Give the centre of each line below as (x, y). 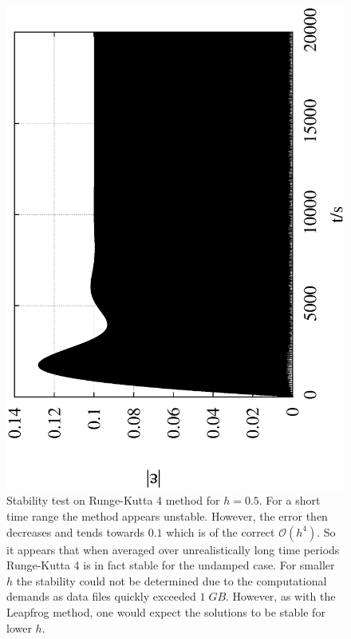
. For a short (290, 500)
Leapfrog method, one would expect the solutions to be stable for (166, 612)
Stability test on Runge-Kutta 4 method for (113, 500)
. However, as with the (281, 596)
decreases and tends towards (76, 531)
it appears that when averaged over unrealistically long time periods (173, 549)
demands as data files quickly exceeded (101, 596)
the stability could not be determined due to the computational (172, 580)
